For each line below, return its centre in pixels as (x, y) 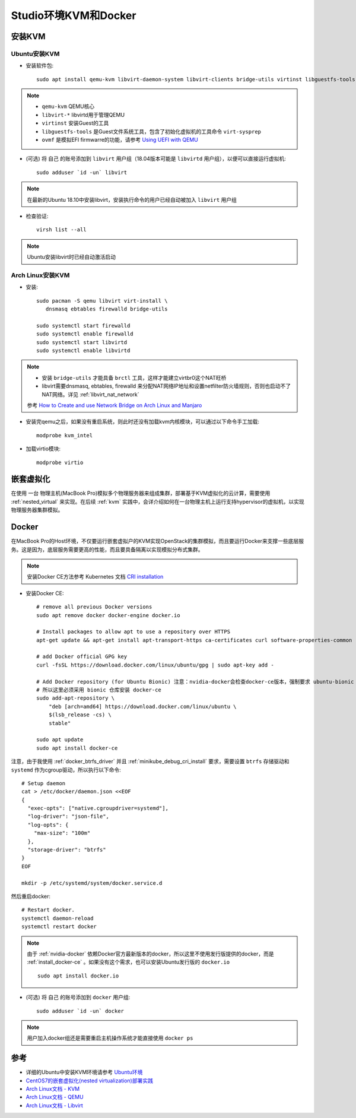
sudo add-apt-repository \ (76, 698)
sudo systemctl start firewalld (83, 325)
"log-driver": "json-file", (69, 817)
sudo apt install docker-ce (77, 748)
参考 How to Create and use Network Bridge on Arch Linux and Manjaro (115, 405)
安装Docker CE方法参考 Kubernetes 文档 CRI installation (95, 577)
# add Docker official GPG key (82, 657)
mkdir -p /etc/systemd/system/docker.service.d (92, 883)
